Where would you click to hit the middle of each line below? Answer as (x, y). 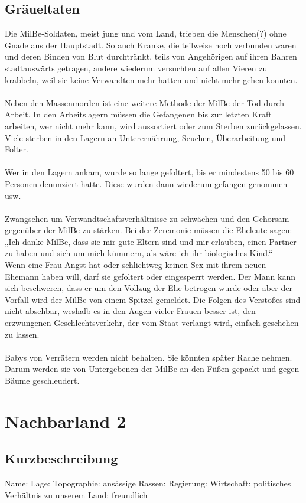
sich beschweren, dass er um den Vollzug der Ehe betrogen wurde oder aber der (149, 288)
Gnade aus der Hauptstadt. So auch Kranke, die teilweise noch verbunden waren (151, 45)
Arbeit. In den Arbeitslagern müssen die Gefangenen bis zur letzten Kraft (138, 114)
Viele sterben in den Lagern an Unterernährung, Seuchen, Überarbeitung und (145, 137)
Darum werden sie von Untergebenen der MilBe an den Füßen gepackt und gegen (152, 369)
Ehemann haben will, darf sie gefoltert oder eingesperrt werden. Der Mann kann (150, 276)
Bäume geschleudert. (42, 380)
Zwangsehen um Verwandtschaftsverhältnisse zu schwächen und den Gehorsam (147, 218)
